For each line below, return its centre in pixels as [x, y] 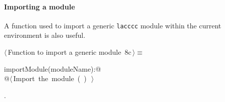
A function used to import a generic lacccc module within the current [113, 25]
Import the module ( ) [50, 78]
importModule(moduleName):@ [53, 68]
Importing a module [40, 6]
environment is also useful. [45, 35]
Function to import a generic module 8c [69, 52]
